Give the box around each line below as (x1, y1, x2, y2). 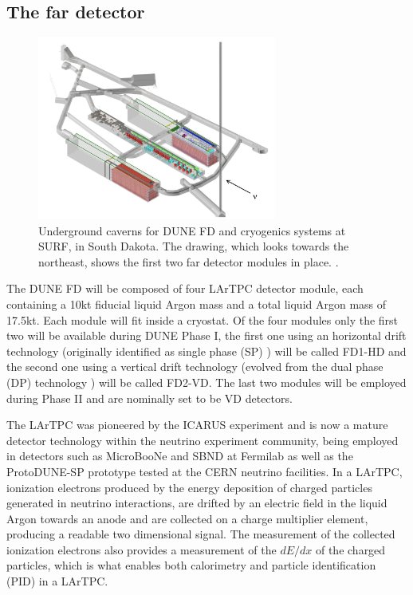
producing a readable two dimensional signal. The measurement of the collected (6, 526, 395, 542)
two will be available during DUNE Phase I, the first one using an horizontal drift (6, 327, 407, 344)
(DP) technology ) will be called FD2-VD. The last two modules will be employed (6, 373, 407, 390)
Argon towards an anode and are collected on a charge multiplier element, (6, 510, 368, 526)
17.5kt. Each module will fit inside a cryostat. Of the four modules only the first (6, 311, 399, 328)
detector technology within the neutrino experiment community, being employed (6, 431, 399, 448)
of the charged (315, 541, 386, 558)
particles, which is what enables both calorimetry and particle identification (6, 557, 376, 573)
